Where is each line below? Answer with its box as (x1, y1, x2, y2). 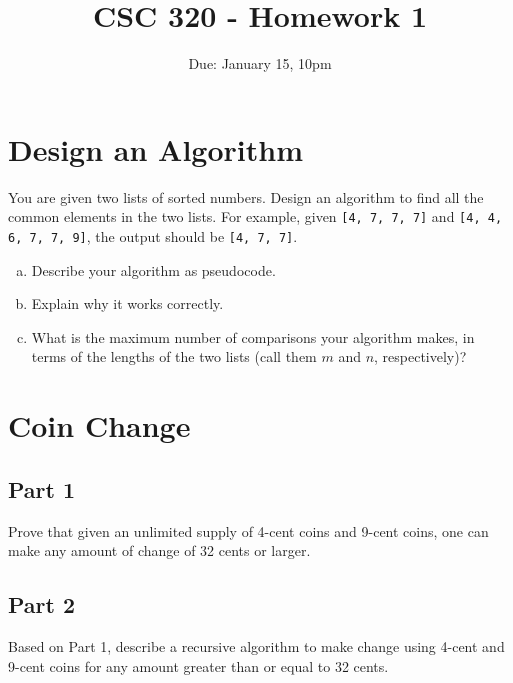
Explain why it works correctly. (31, 293, 224, 314)
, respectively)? (374, 346, 467, 367)
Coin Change (8, 405, 191, 446)
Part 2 (8, 589, 76, 620)
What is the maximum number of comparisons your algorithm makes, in (31, 326, 475, 347)
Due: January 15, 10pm (188, 53, 332, 74)
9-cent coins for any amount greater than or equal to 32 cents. (8, 655, 389, 676)
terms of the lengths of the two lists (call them (31, 346, 317, 367)
